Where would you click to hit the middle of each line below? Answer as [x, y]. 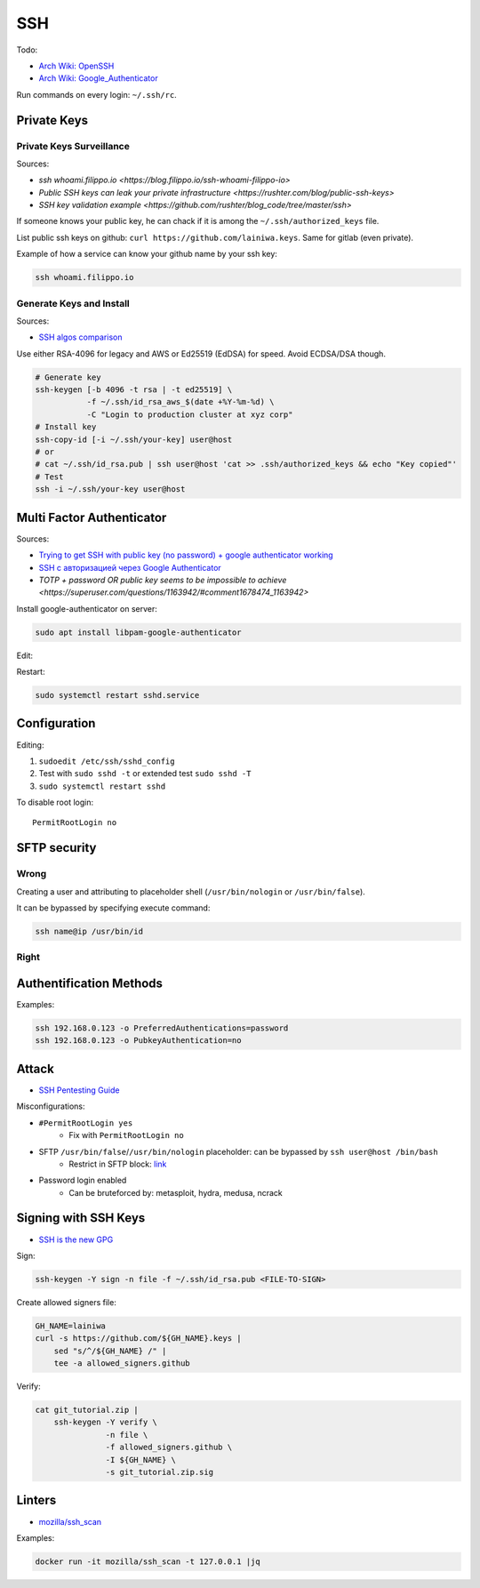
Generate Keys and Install [73, 303]
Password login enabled [83, 1180]
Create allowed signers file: [67, 1302]
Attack [36, 1068]
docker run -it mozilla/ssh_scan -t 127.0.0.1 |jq [148, 1561]
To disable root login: [55, 802]
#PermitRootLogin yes [86, 1123]
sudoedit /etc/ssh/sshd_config [107, 761]
